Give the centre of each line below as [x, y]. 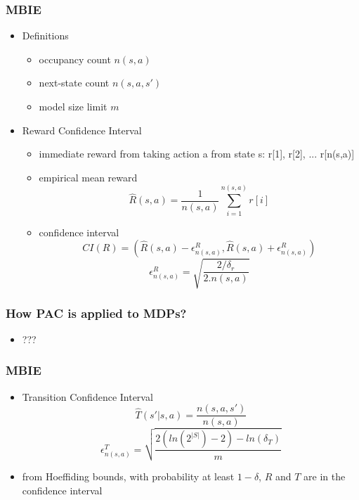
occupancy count [75, 59]
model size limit [73, 106]
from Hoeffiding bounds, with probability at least [128, 476]
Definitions [45, 36]
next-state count [74, 83]
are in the [325, 476]
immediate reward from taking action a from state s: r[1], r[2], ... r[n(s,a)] [197, 154]
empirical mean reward [88, 177]
